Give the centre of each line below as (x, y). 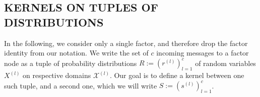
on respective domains (57, 75)
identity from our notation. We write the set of (76, 53)
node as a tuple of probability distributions (71, 63)
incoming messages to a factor (203, 53)
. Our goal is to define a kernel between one (177, 75)
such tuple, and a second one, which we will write (81, 85)
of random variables (225, 63)
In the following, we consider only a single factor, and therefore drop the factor (126, 43)
